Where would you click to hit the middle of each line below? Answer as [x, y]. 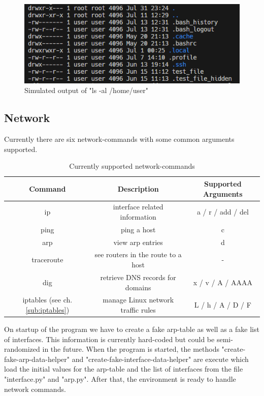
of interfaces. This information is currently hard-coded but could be [109, 339]
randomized [22, 349]
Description [138, 188]
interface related [138, 207]
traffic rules [138, 309]
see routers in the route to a [138, 254]
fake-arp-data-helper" [37, 359]
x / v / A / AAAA [223, 282]
